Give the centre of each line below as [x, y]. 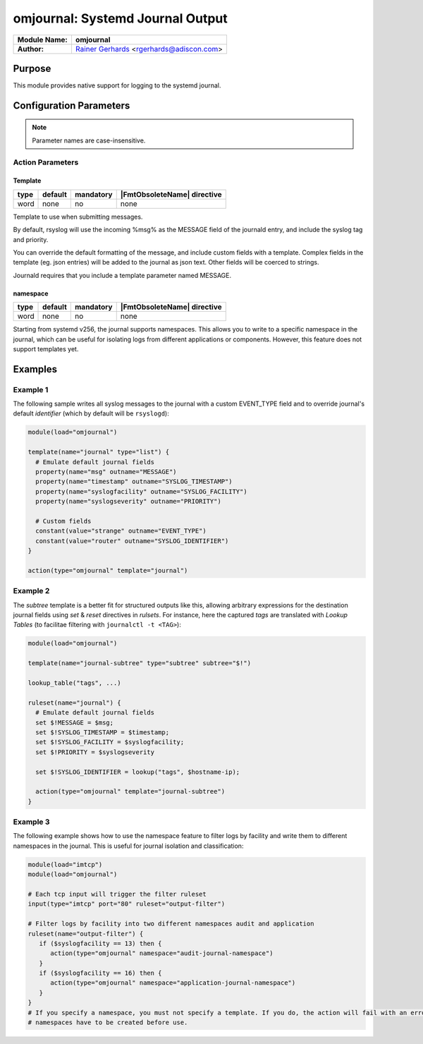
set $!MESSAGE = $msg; [75, 722]
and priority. [31, 239]
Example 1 [31, 389]
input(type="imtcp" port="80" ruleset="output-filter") [127, 904]
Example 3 [31, 822]
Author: [31, 49]
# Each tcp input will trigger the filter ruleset [117, 894]
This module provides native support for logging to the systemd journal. [117, 85]
